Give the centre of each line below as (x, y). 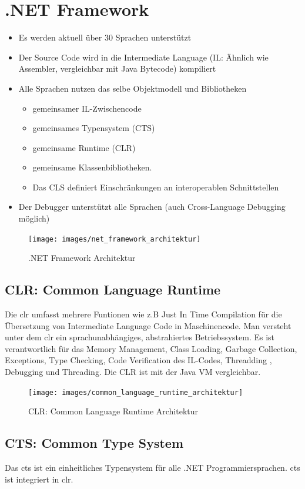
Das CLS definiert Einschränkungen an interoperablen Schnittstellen (156, 187)
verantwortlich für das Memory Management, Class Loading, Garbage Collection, (151, 348)
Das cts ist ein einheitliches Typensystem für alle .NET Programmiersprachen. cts (152, 468)
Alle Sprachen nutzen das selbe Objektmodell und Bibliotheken (133, 88)
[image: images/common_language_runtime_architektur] (136, 392)
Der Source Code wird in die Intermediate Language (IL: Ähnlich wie (143, 57)
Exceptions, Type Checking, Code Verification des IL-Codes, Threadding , (138, 360)
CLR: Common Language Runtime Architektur (113, 411)
